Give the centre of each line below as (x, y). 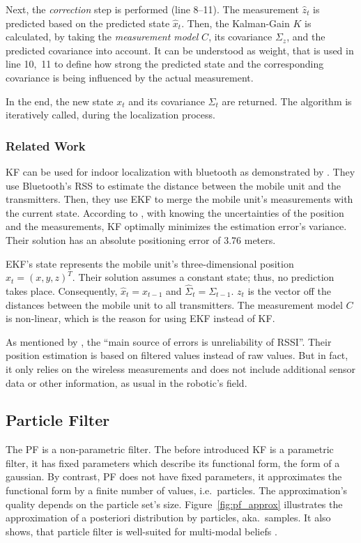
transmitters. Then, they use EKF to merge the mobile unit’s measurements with (179, 199)
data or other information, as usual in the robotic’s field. (126, 382)
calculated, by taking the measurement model (102, 37)
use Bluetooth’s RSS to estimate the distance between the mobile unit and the (173, 185)
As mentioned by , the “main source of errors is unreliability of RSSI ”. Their (169, 341)
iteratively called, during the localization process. (110, 115)
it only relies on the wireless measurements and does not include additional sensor (181, 368)
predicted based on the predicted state (88, 23)
